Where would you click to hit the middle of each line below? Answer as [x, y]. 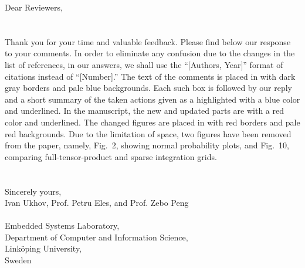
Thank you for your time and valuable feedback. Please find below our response [148, 41]
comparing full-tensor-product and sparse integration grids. [111, 156]
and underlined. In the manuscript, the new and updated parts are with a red [145, 111]
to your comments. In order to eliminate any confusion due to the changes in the [150, 53]
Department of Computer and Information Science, [96, 237]
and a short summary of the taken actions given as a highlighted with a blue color [152, 99]
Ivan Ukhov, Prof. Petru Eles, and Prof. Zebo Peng [97, 203]
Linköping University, [43, 248]
